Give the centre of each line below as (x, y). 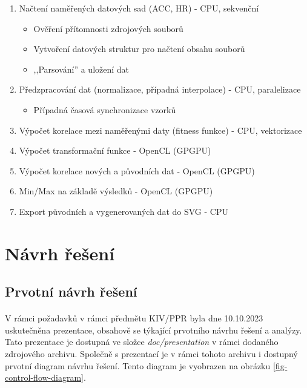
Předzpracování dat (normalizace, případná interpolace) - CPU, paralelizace (160, 89)
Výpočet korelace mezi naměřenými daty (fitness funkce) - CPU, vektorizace (160, 130)
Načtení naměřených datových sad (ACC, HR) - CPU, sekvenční (139, 8)
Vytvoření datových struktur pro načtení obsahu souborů (139, 49)
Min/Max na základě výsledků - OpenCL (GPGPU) (116, 191)
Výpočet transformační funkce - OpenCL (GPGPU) (115, 150)
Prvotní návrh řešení (71, 291)
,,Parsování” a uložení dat (81, 69)
